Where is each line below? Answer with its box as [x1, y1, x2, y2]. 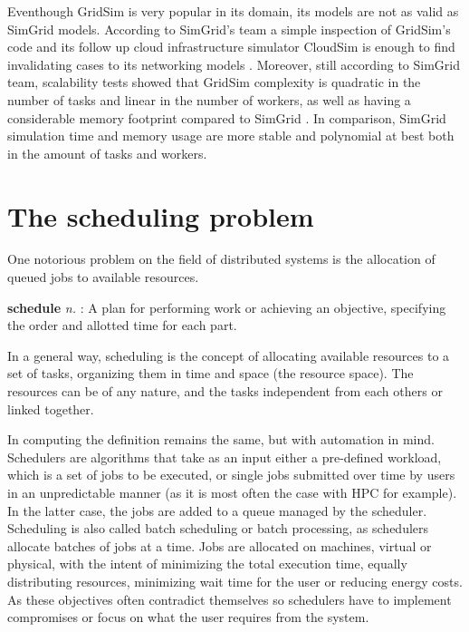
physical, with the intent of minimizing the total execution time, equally [7, 554, 407, 573]
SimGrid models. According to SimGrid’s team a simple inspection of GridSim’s [7, 19, 451, 38]
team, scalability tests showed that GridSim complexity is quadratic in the [7, 73, 421, 92]
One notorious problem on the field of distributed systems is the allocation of [7, 249, 435, 268]
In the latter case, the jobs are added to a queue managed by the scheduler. [7, 501, 427, 520]
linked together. [7, 399, 94, 418]
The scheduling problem [7, 197, 314, 234]
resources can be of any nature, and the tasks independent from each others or [7, 382, 443, 401]
